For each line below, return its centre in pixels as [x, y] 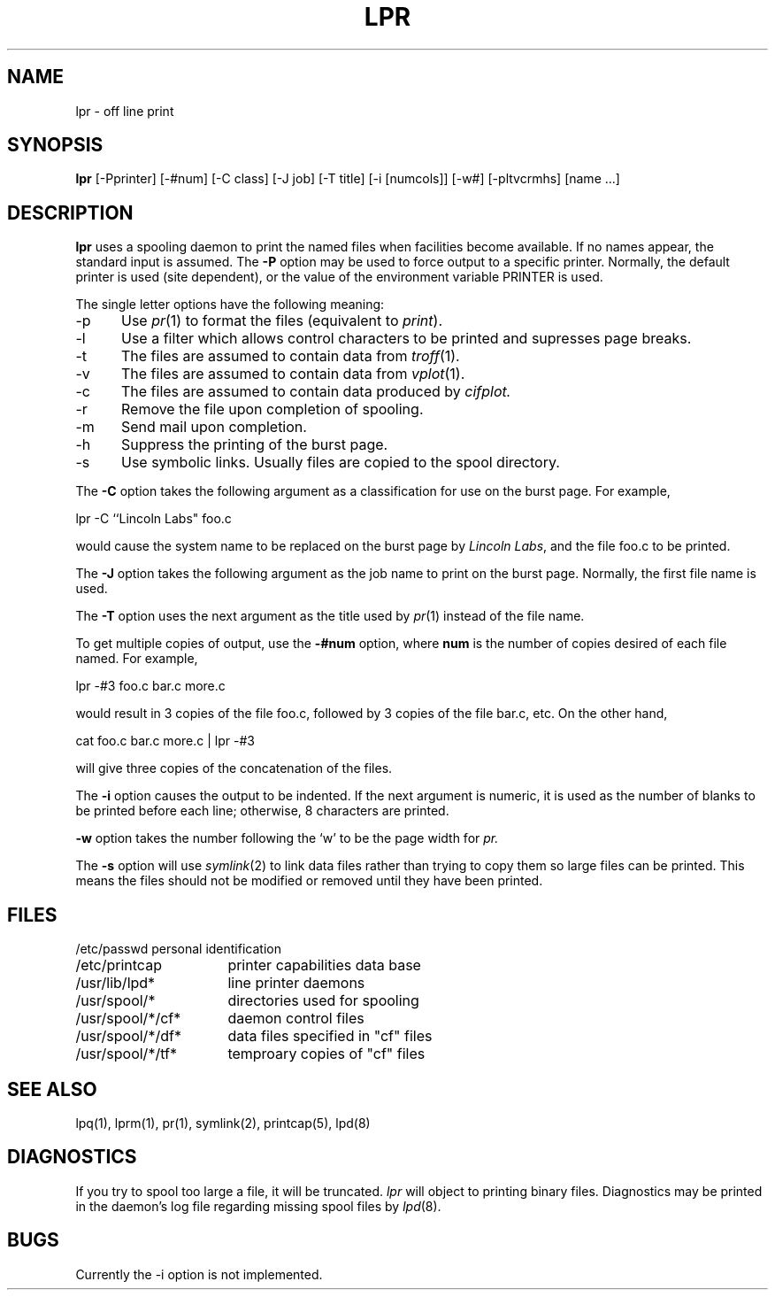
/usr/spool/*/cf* [128, 1019]
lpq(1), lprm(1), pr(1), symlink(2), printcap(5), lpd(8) [223, 1123]
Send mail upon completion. [214, 427]
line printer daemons [296, 983]
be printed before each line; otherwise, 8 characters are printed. [262, 811]
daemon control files [296, 1019]
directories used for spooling [323, 1001]
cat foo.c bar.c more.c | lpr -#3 [165, 741]
